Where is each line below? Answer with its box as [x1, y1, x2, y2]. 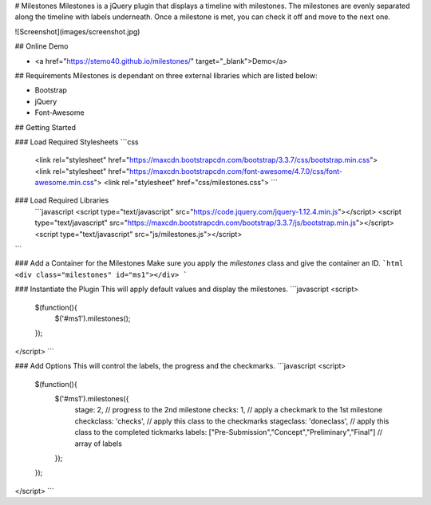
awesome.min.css [34, 178, 95, 187]
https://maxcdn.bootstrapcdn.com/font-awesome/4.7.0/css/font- [129, 166, 343, 176]
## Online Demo [14, 41, 69, 51]
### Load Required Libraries [14, 195, 109, 205]
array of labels [74, 439, 123, 448]
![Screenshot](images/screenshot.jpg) [14, 26, 140, 36]
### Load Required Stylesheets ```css [14, 136, 139, 147]
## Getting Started [14, 122, 76, 132]
